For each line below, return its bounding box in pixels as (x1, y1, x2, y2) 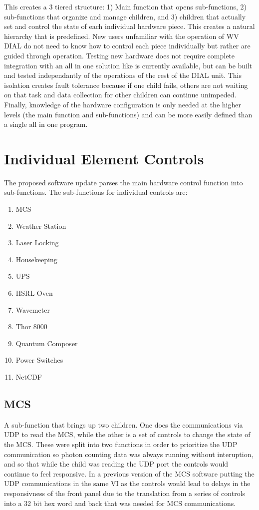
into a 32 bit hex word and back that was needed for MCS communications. (4, 498, 236, 508)
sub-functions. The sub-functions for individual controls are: (4, 187, 188, 197)
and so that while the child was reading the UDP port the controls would (4, 459, 229, 469)
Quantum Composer (15, 338, 78, 348)
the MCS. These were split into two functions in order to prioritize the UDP (4, 439, 238, 449)
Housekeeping (15, 254, 57, 264)
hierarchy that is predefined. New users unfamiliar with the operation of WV (4, 30, 239, 41)
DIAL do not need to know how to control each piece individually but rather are (4, 40, 251, 51)
